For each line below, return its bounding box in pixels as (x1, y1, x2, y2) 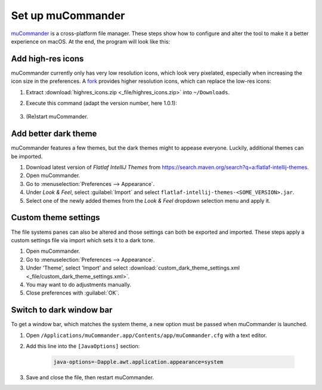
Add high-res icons (11, 54, 84, 64)
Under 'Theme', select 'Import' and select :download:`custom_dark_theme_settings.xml (26, 264, 240, 271)
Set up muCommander (11, 9, 125, 22)
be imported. (11, 153, 43, 160)
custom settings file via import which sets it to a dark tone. (11, 236, 155, 244)
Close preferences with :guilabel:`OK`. (26, 289, 119, 296)
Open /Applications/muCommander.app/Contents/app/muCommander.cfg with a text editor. (26, 332, 268, 339)
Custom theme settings (11, 212, 101, 223)
